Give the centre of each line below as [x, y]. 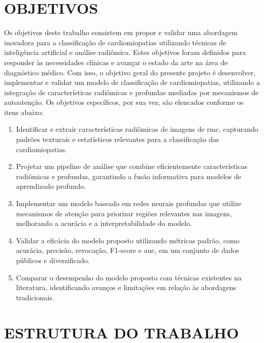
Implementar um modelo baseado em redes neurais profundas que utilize [129, 203]
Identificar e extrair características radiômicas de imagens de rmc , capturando [137, 129]
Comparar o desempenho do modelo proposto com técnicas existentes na [129, 277]
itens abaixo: [24, 112]
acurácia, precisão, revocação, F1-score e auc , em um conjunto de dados [127, 250]
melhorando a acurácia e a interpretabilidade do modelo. [104, 223]
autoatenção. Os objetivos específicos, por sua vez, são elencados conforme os [124, 102]
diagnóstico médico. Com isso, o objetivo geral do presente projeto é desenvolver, [130, 72]
